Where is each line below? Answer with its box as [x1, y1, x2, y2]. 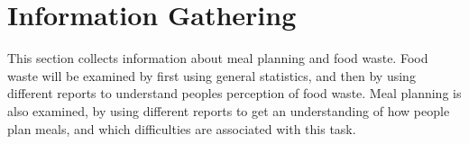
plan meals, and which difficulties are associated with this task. [7, 119, 356, 138]
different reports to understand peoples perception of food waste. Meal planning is [7, 84, 462, 103]
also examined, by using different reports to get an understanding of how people [7, 101, 450, 120]
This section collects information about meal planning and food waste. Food [7, 49, 428, 67]
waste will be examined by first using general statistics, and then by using [7, 66, 416, 85]
